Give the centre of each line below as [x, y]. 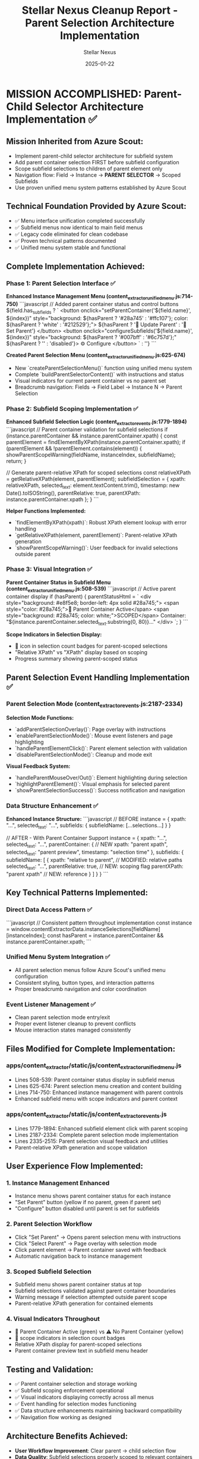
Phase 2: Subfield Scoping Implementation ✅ [72, 408]
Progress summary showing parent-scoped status [76, 659]
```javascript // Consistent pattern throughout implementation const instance [99, 923]
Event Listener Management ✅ [51, 1004]
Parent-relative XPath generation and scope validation [81, 1147]
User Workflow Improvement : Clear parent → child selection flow [95, 1451]
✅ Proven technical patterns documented [65, 240]
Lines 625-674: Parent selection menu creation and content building [98, 1086]
